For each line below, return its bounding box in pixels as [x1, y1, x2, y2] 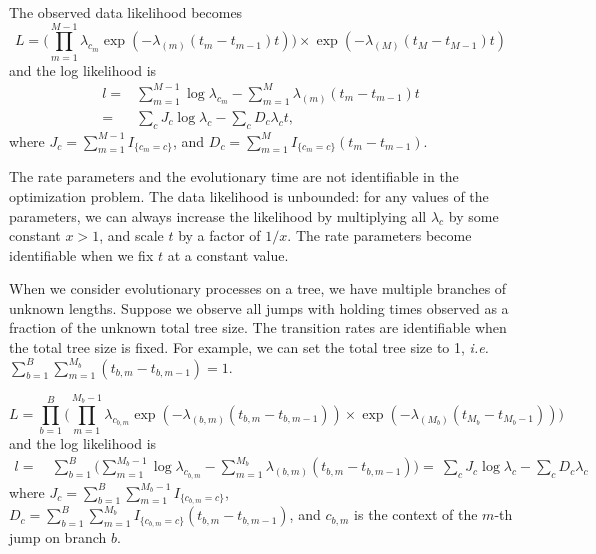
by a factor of [178, 225, 261, 246]
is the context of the [354, 504, 478, 525]
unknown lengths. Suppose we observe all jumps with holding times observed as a [9, 297, 509, 318]
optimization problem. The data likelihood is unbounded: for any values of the [9, 185, 489, 206]
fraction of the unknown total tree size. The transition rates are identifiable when [9, 317, 507, 338]
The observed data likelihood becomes [9, 2, 243, 22]
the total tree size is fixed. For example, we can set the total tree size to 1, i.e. [9, 337, 489, 358]
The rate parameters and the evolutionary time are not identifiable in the [9, 166, 459, 187]
